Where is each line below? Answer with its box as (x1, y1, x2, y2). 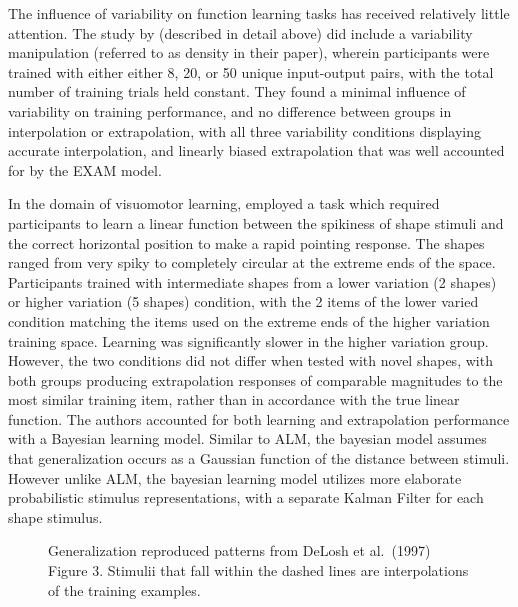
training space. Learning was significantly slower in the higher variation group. (8, 330, 489, 351)
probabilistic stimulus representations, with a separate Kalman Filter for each (8, 487, 484, 508)
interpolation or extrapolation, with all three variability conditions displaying (8, 120, 481, 141)
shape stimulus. (8, 506, 103, 527)
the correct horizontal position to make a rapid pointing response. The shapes (8, 232, 485, 253)
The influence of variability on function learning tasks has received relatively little (8, 3, 510, 23)
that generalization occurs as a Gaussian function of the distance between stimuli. (8, 448, 510, 469)
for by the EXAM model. (8, 159, 162, 180)
